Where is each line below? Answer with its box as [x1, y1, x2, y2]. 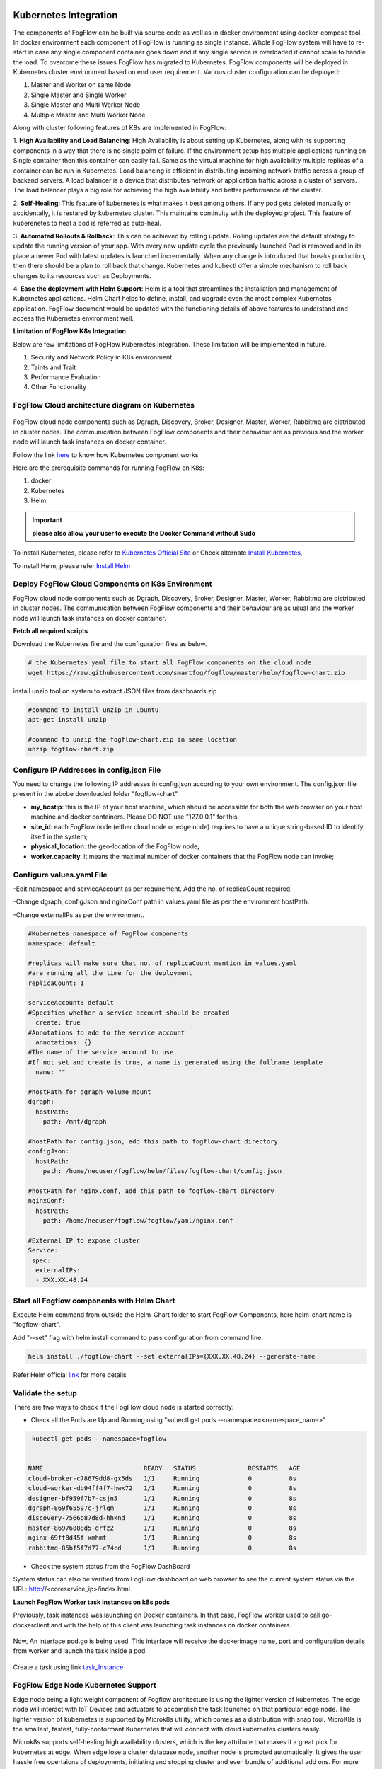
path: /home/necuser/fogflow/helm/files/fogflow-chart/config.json [42, 1168, 282, 1175]
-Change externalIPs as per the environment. [13, 910, 144, 919]
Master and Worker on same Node [30, 81, 131, 89]
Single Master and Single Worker [30, 91, 127, 99]
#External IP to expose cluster [28, 1236, 141, 1245]
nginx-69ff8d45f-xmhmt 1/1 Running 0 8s [28, 1534, 297, 1542]
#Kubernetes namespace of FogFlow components [28, 929, 189, 938]
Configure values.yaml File [13, 870, 108, 880]
